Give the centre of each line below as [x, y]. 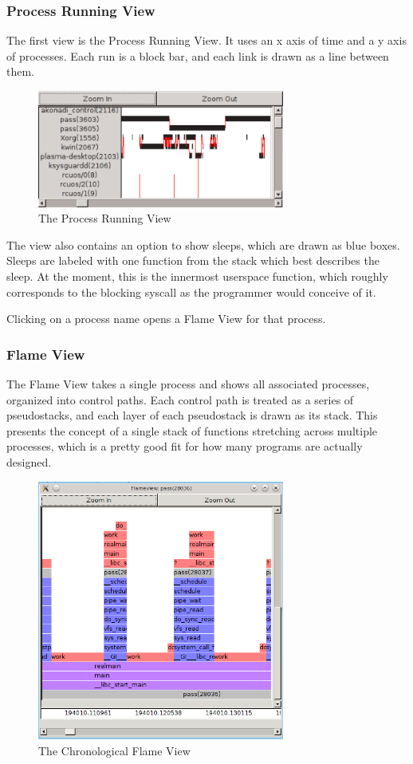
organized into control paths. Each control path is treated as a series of [180, 399]
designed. [29, 461]
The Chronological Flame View [114, 750]
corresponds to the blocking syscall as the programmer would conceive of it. [191, 291]
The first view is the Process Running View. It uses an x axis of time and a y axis [206, 40]
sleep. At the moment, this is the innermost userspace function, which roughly [197, 276]
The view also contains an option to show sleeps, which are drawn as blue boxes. [203, 244]
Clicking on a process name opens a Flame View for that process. [166, 319]
